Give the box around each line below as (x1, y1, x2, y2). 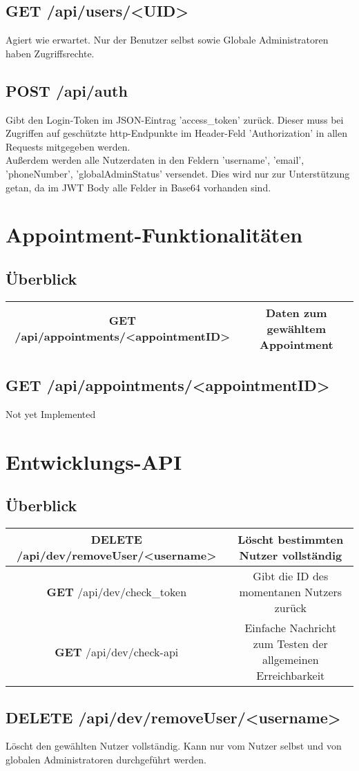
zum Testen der (253, 636, 328, 652)
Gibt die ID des (253, 568, 329, 584)
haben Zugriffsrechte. (6, 46, 95, 60)
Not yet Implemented (6, 406, 96, 421)
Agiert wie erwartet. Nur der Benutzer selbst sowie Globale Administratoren (6, 32, 329, 47)
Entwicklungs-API (6, 447, 182, 475)
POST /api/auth (6, 79, 128, 101)
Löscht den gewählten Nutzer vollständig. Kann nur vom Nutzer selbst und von (6, 739, 342, 753)
